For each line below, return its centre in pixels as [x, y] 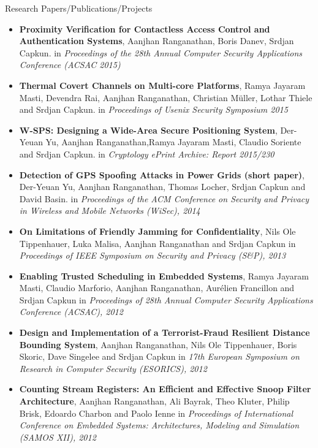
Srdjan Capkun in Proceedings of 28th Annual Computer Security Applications [166, 299]
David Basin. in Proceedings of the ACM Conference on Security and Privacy [164, 198]
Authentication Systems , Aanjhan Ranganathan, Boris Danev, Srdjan [157, 41]
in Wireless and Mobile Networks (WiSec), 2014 [110, 211]
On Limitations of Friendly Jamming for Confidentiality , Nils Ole [157, 231]
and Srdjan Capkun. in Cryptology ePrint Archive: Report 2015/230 [147, 154]
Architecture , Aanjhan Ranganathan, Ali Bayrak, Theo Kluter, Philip [154, 401]
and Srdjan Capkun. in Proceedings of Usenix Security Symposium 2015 [153, 109]
